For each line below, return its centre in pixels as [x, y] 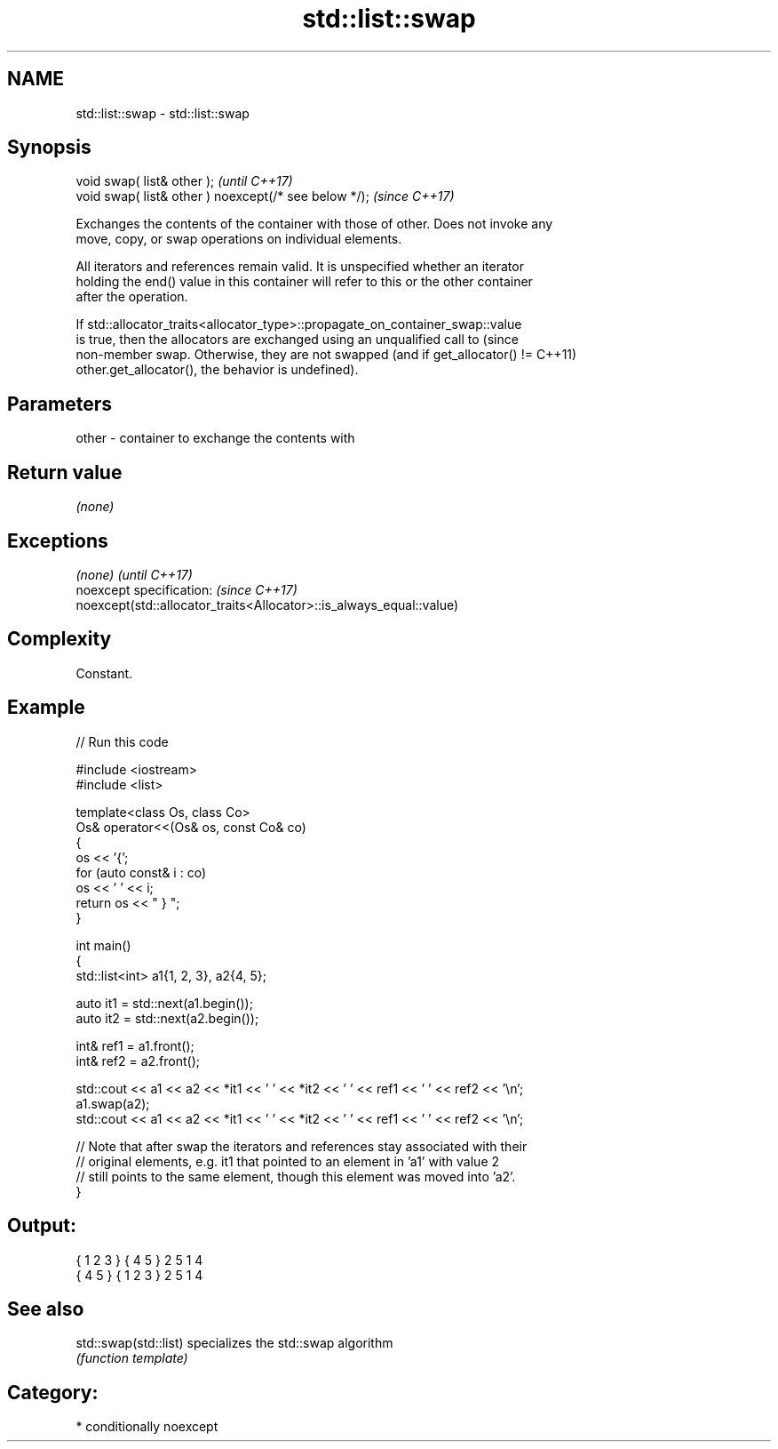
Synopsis [49, 148]
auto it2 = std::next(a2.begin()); [167, 1018]
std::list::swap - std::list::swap [163, 113]
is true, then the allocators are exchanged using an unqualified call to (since [297, 340]
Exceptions [58, 540]
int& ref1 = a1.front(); [135, 1045]
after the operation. [132, 297]
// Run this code [122, 741]
